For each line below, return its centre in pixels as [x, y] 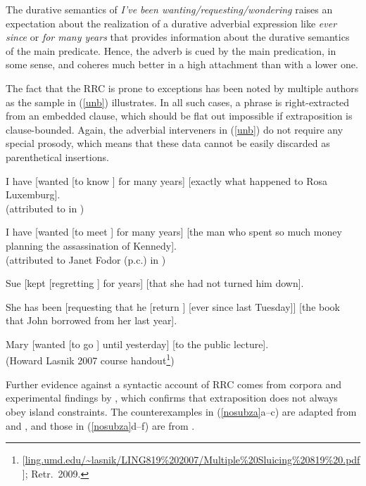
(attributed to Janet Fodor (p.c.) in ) [86, 259]
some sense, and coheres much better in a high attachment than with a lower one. [182, 64]
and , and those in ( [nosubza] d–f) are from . [100, 425]
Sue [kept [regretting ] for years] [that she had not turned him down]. [155, 283]
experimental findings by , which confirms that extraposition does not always [172, 398]
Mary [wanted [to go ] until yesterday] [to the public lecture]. [137, 344]
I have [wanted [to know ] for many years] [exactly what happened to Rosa [166, 180]
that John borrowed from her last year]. [91, 320]
